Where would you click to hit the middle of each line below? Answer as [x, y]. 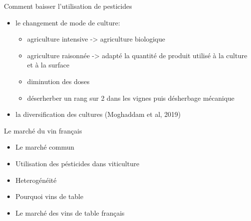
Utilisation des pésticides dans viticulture [77, 163]
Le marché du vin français [43, 130]
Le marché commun [45, 147]
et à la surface [48, 65]
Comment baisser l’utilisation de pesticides [68, 6]
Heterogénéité [36, 180]
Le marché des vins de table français [70, 212]
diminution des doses [58, 81]
